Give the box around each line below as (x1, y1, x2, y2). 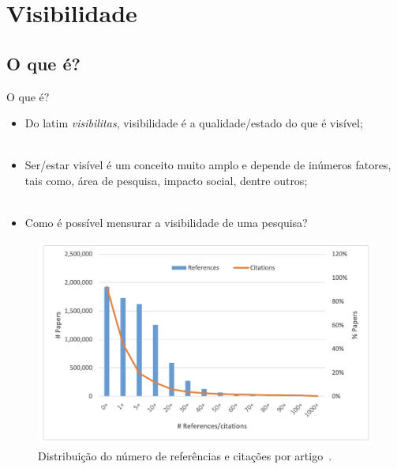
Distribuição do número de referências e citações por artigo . (38, 447, 332, 463)
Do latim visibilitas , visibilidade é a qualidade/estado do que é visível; (24, 115, 363, 131)
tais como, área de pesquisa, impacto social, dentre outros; (24, 172, 308, 188)
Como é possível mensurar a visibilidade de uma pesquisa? (24, 214, 308, 231)
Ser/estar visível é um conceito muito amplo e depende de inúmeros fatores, (24, 157, 391, 173)
